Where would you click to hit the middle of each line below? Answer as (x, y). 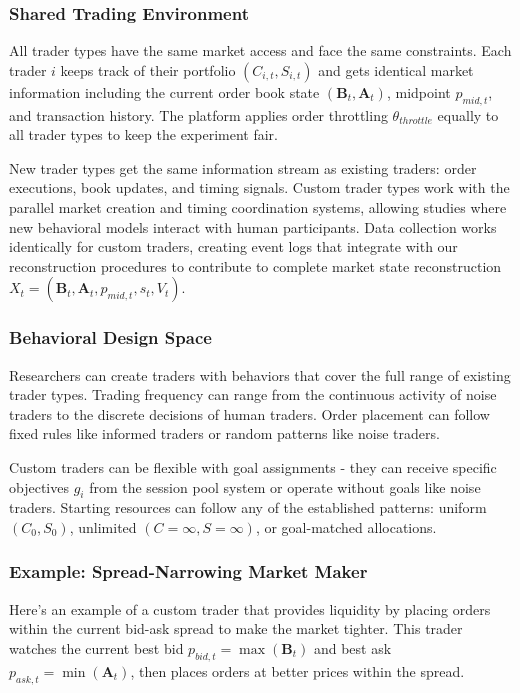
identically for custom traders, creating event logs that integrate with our (233, 246)
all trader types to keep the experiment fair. (143, 134)
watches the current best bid (96, 647)
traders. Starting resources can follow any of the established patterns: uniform (248, 507)
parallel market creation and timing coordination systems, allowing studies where (258, 206)
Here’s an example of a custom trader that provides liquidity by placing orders (250, 608)
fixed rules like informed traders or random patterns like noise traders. (224, 433)
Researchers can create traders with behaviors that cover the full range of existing (260, 374)
